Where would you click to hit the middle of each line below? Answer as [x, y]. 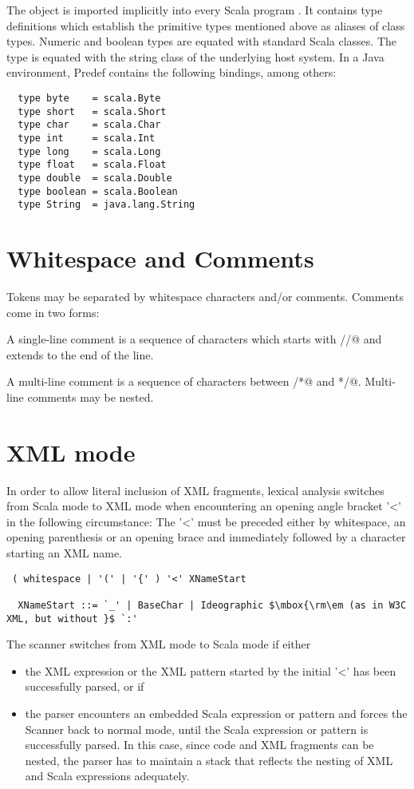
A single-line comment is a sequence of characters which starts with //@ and [194, 339]
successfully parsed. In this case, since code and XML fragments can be [199, 745]
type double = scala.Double [95, 178]
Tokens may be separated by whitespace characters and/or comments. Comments [205, 296]
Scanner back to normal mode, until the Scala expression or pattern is [197, 729]
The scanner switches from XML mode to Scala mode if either [159, 644]
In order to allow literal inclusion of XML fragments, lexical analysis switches [195, 490]
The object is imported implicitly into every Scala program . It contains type [195, 10]
